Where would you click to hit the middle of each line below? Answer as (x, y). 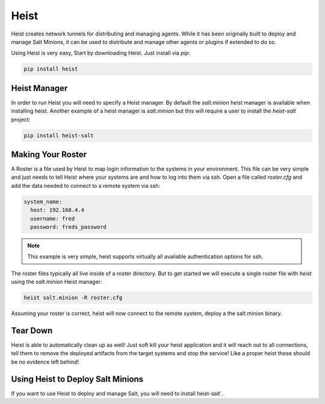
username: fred (53, 219)
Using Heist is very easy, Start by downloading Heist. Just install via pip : (101, 53)
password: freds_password (68, 227)
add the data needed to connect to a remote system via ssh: (86, 185)
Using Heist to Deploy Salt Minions (77, 379)
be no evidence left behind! (45, 362)
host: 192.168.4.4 (57, 210)
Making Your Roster (49, 154)
